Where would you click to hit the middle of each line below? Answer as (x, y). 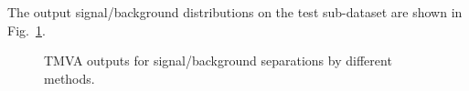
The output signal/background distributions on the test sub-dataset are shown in (235, 12)
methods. (69, 78)
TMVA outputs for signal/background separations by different (218, 61)
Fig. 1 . (27, 30)
